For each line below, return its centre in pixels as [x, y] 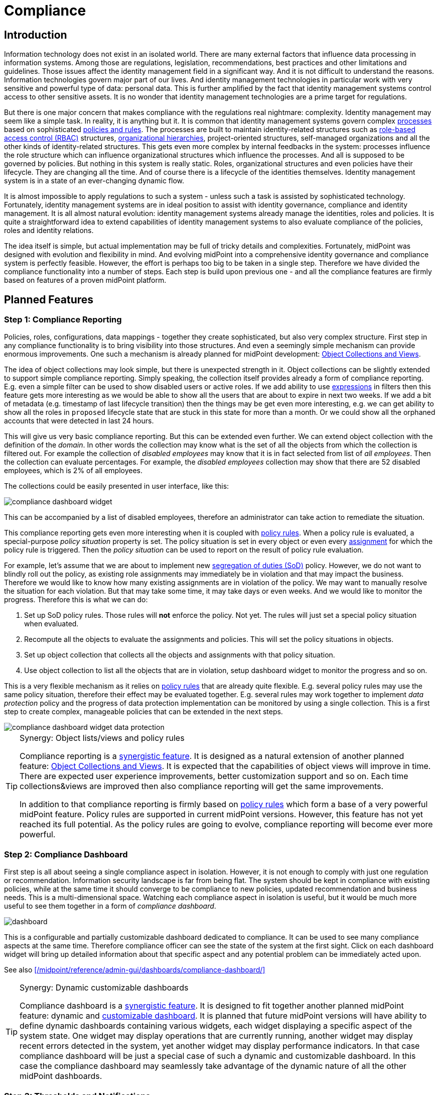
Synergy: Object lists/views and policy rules [102, 738]
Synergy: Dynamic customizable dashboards [104, 988]
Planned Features [49, 299]
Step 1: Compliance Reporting [63, 320]
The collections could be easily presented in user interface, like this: [117, 486]
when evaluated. [51, 624]
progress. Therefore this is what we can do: [76, 600]
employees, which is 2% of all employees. [74, 471]
